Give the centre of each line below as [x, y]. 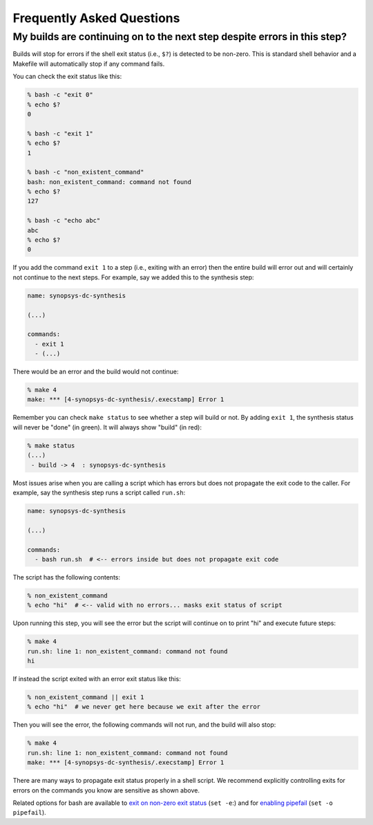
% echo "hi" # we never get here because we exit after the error [144, 707]
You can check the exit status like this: [67, 77]
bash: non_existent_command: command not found [109, 182]
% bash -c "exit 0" [60, 95]
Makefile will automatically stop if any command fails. [89, 64]
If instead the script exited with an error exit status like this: [97, 679]
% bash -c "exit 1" [60, 133]
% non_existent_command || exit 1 [86, 697]
